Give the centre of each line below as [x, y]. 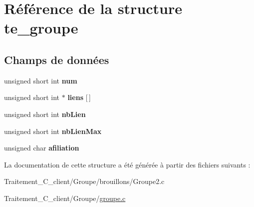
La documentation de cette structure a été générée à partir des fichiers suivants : [127, 164]
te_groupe [41, 28]
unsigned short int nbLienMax [53, 131]
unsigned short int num [41, 80]
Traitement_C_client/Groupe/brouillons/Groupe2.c [84, 181]
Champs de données [57, 59]
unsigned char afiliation [42, 148]
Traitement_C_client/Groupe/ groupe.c [65, 198]
